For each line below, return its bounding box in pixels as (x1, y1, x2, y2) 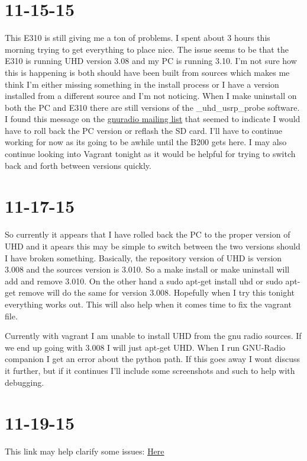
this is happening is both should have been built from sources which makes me (5, 66, 290, 78)
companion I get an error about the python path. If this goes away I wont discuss (5, 353, 300, 365)
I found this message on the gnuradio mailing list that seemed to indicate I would (5, 113, 300, 125)
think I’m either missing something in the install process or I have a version (5, 78, 279, 90)
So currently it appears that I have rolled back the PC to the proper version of (5, 228, 290, 241)
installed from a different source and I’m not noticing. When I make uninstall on (5, 89, 297, 102)
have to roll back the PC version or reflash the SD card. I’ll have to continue (5, 124, 282, 136)
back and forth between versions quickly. (5, 159, 151, 171)
